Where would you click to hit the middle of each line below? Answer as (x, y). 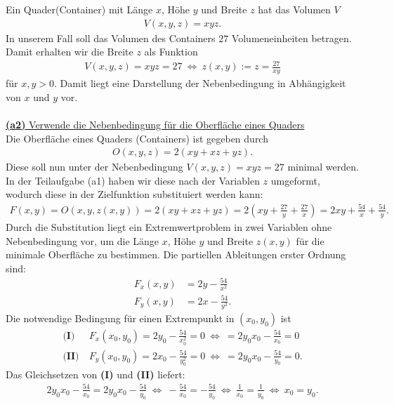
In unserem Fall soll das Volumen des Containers (111, 38)
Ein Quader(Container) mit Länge (79, 9)
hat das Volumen (294, 9)
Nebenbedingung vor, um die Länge (83, 240)
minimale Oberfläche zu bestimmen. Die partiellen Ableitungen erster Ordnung (176, 254)
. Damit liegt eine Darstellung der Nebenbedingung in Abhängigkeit (200, 83)
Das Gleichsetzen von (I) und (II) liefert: (96, 374)
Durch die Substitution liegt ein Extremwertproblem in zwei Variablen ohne (169, 227)
